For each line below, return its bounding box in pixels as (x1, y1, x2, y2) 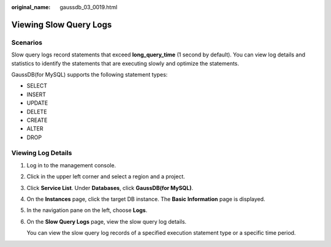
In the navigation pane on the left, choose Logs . (26, 207, 148, 214)
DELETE (26, 108, 47, 115)
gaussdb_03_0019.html (59, 4, 118, 10)
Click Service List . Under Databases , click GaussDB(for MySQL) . (26, 184, 193, 191)
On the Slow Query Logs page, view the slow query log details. (26, 218, 187, 225)
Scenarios (11, 38, 43, 47)
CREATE (26, 116, 48, 124)
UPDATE (26, 99, 48, 107)
